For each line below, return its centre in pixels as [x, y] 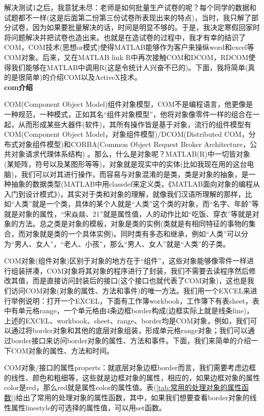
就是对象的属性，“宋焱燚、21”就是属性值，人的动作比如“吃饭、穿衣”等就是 [128, 213]
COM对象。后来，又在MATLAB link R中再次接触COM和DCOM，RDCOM [126, 57]
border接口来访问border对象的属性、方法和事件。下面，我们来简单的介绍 [131, 340]
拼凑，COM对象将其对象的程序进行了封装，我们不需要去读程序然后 [137, 270]
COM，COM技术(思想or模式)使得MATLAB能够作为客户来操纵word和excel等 [129, 47]
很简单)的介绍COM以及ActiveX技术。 [80, 77]
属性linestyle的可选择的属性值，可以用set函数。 [89, 407]
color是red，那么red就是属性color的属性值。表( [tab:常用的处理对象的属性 [123, 387]
